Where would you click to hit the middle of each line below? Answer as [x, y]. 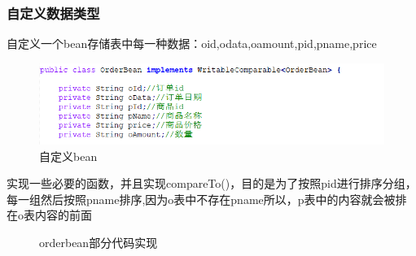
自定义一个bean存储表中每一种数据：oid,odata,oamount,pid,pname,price [192, 43]
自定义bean [68, 156]
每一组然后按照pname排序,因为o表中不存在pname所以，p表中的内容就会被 [201, 199]
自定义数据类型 [53, 13]
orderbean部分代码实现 [99, 242]
